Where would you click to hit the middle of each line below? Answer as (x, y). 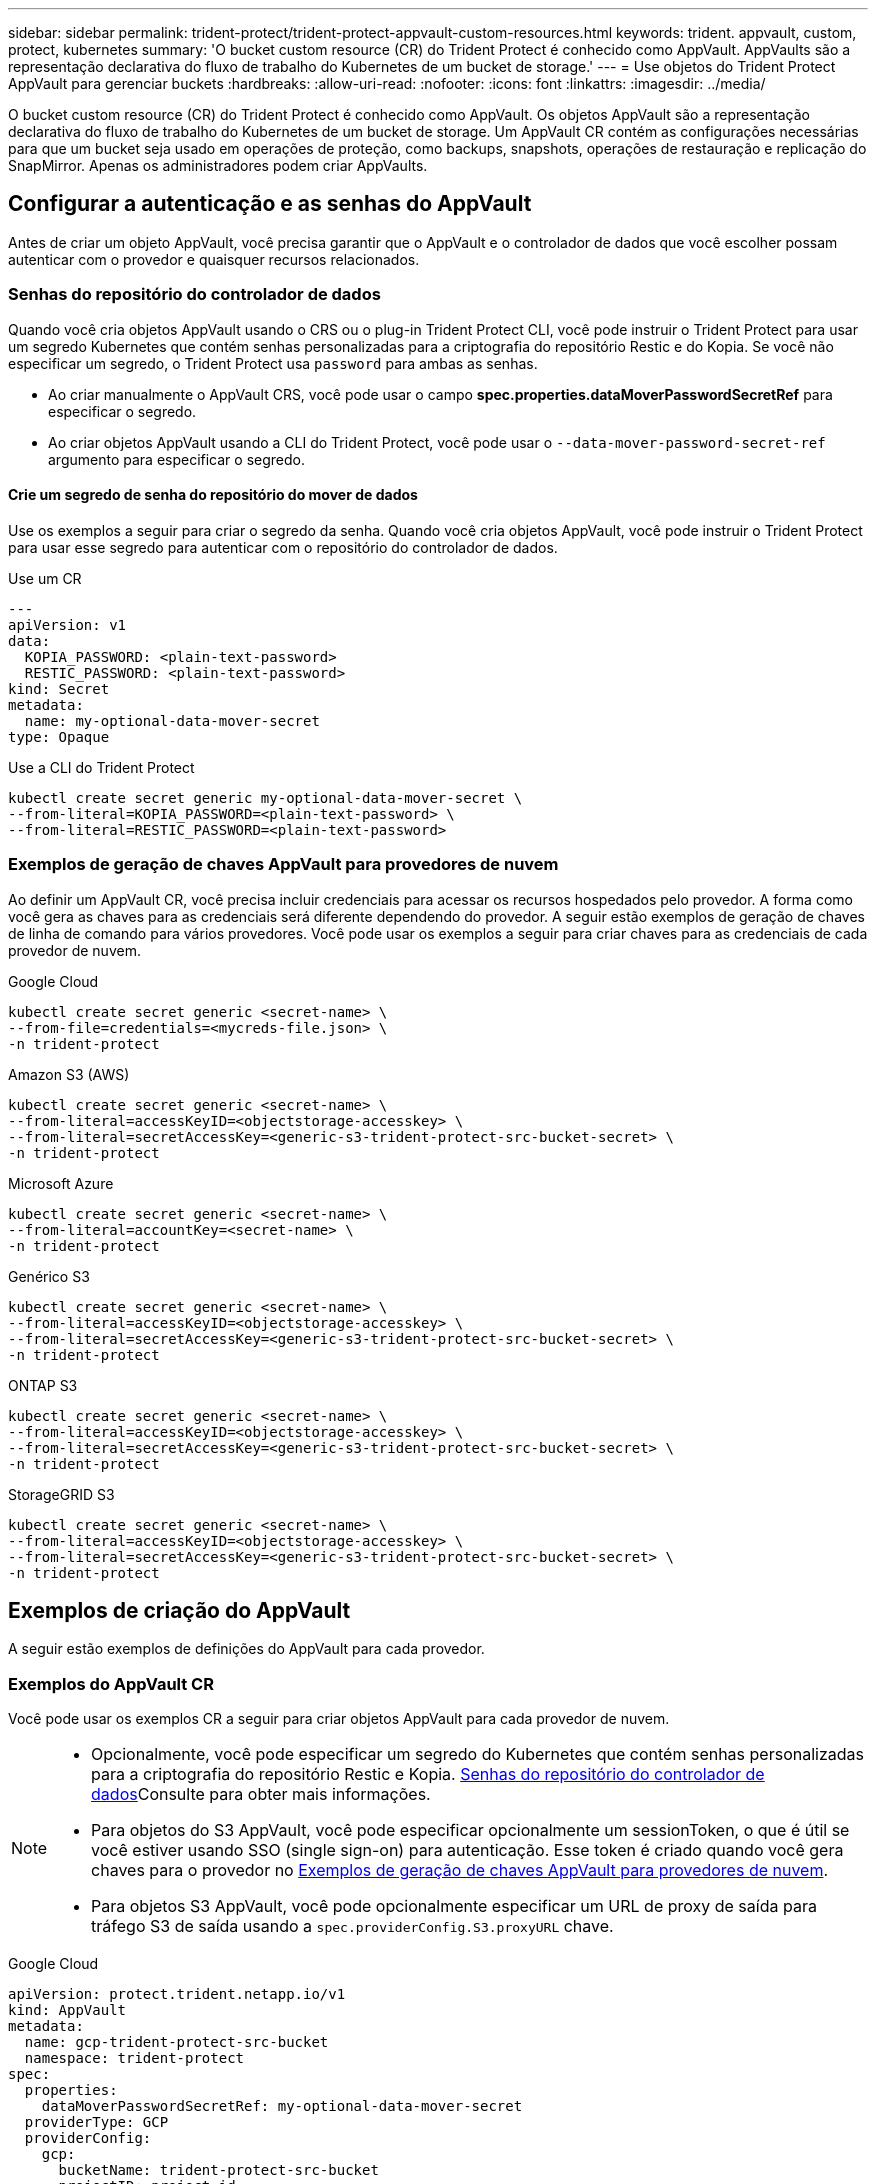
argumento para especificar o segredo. (176, 459)
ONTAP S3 (43, 1385)
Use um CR (45, 578)
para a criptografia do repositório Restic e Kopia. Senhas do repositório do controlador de (428, 1774)
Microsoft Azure (61, 1183)
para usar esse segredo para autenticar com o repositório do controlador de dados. (283, 547)
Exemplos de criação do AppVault (179, 1610)
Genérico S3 (49, 1276)
